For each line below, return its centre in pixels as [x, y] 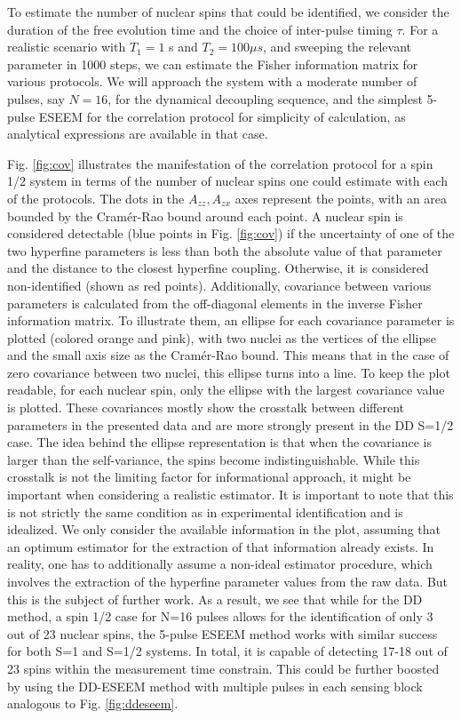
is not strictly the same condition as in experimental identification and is [205, 511]
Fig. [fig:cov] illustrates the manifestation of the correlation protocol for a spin [220, 163]
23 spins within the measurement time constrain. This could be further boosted [223, 668]
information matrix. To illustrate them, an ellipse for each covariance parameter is [231, 320]
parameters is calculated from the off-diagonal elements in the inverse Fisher [215, 303]
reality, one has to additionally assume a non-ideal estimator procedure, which [220, 564]
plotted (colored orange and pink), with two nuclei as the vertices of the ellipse [222, 337]
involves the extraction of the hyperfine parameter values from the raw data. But [228, 581]
